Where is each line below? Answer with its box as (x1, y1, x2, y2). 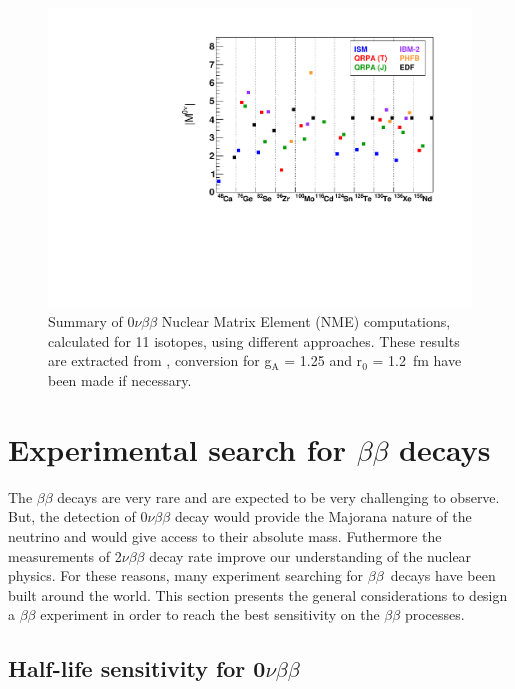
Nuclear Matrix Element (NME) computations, (161, 311, 451, 332)
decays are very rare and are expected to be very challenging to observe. (57, 486, 500, 507)
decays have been (390, 565, 496, 586)
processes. (404, 604, 465, 625)
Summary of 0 (48, 311, 135, 332)
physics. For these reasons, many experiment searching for (8, 565, 364, 586)
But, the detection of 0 (8, 506, 148, 527)
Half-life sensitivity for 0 (8, 653, 266, 684)
